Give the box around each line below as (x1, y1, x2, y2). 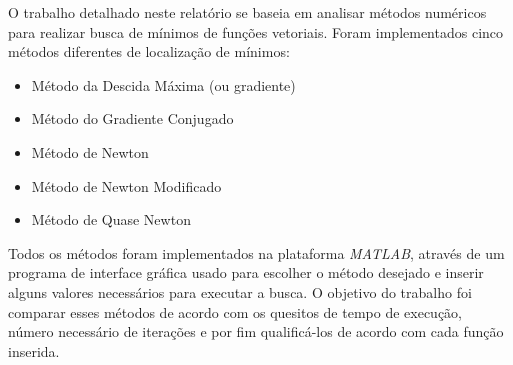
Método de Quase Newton (31, 209, 191, 230)
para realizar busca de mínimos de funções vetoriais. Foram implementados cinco (8, 21, 504, 42)
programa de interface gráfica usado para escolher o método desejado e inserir (8, 262, 484, 283)
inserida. (8, 340, 60, 361)
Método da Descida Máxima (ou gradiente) (31, 74, 296, 95)
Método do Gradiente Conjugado (31, 108, 234, 129)
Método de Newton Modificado (31, 175, 222, 196)
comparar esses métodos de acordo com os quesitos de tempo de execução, (8, 301, 462, 322)
